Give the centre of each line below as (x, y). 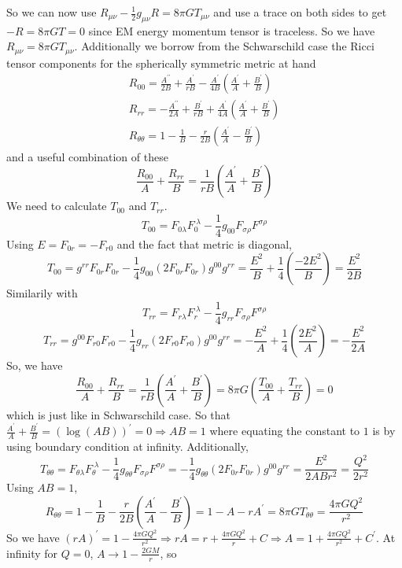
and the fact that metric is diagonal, (205, 243)
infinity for (32, 553)
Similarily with (42, 293)
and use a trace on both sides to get (300, 12)
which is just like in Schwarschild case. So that (118, 414)
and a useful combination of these (87, 156)
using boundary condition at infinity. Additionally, (127, 446)
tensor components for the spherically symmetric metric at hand (161, 63)
